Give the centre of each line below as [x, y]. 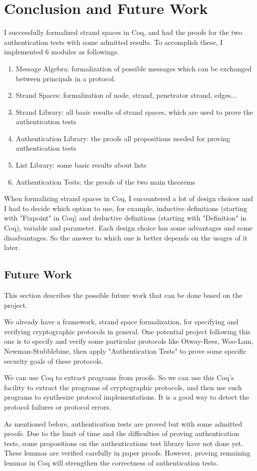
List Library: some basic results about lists [81, 165]
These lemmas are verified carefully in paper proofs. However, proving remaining [127, 453]
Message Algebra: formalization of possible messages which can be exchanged [134, 68]
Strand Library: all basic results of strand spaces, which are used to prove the [134, 112]
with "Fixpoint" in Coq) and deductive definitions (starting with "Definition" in [125, 218]
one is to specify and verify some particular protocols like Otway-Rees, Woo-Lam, [129, 341]
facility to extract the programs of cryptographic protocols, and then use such [123, 387]
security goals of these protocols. [54, 360]
